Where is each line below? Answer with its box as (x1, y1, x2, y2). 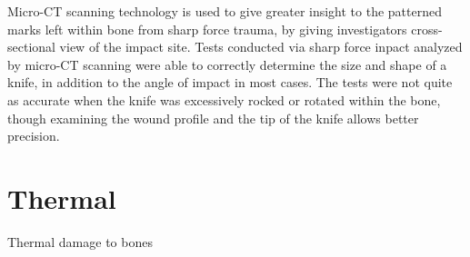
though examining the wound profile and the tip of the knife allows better (7, 108, 419, 127)
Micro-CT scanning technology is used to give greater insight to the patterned (7, 2, 443, 20)
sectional (7, 37, 55, 56)
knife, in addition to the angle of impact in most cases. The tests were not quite (7, 73, 453, 92)
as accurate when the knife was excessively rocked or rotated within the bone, (7, 90, 441, 109)
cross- (411, 19, 443, 38)
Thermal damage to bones (7, 232, 153, 251)
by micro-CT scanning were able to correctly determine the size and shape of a (7, 54, 447, 74)
